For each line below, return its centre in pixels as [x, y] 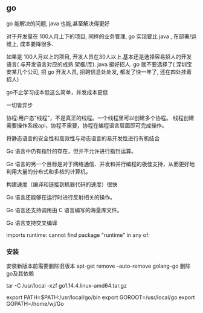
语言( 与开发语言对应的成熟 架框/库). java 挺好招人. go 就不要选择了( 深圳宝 [99, 64]
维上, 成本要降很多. [30, 44]
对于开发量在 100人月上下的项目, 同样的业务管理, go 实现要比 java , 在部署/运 [101, 36]
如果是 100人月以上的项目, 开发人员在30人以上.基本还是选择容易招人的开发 [99, 56]
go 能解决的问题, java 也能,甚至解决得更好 [58, 23]
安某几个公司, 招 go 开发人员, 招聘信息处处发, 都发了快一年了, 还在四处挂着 [99, 72]
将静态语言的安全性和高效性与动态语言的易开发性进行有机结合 [83, 138]
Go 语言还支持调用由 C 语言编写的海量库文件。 [64, 210]
